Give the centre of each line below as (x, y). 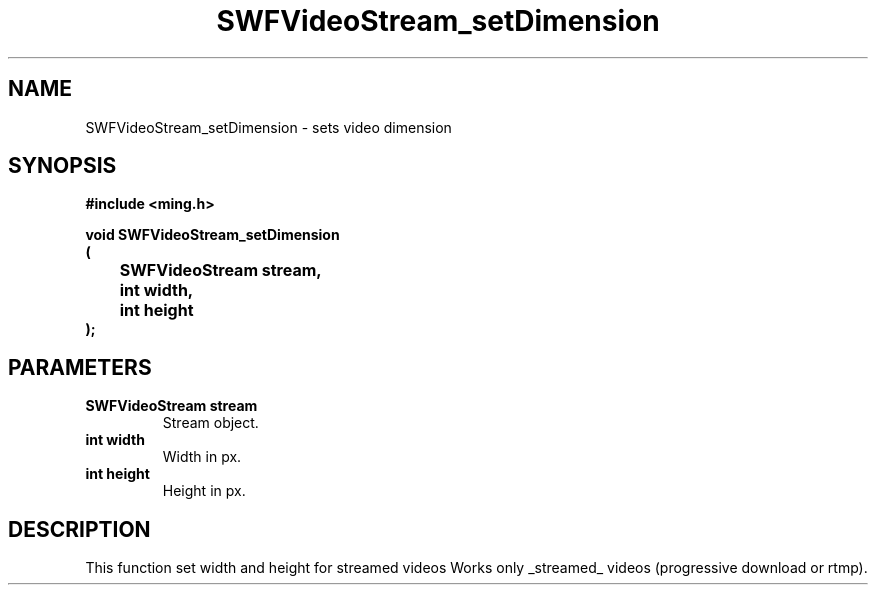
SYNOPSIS (62, 166)
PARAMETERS (80, 367)
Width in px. (202, 457)
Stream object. (210, 423)
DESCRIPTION (79, 529)
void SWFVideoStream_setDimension (212, 235)
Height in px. (204, 491)
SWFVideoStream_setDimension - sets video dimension (268, 127)
